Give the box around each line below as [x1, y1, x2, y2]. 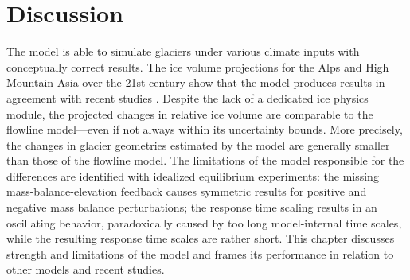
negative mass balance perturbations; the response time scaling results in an [6, 199, 377, 216]
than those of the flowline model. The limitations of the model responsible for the [6, 152, 404, 169]
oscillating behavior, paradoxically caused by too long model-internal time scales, [6, 214, 402, 231]
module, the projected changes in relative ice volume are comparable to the [6, 105, 373, 122]
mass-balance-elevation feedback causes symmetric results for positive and [6, 183, 367, 200]
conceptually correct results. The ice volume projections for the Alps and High [6, 58, 389, 75]
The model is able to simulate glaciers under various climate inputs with [6, 43, 360, 60]
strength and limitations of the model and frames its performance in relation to [6, 245, 394, 262]
